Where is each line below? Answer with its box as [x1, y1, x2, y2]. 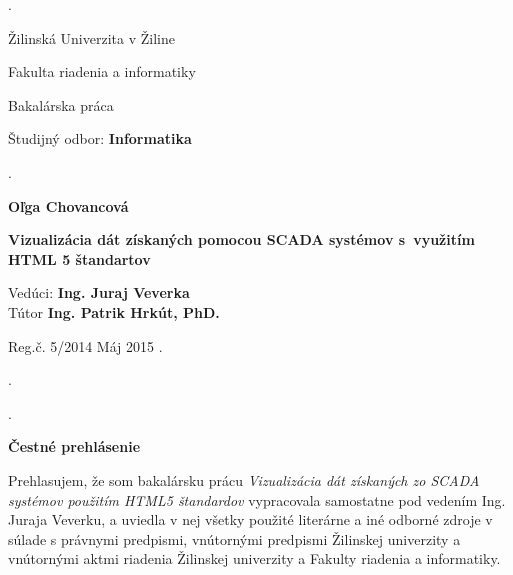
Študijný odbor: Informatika [8, 128, 192, 149]
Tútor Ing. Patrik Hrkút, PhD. [8, 301, 220, 322]
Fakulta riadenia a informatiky [8, 61, 196, 82]
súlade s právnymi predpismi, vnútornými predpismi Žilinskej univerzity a [8, 528, 461, 549]
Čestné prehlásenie [8, 436, 141, 457]
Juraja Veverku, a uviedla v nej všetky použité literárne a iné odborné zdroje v [8, 509, 493, 530]
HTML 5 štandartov [8, 248, 151, 269]
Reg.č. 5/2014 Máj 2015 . [8, 335, 163, 356]
